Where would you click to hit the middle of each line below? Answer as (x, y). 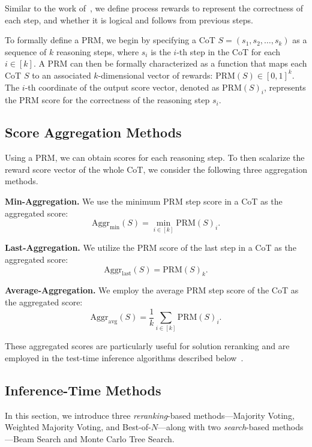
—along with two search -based (214, 427)
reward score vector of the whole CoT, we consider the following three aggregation (156, 169)
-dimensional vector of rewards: (155, 75)
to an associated (61, 75)
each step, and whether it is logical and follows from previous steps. (129, 19)
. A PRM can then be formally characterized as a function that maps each (170, 63)
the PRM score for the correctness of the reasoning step (107, 100)
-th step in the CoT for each (228, 51)
